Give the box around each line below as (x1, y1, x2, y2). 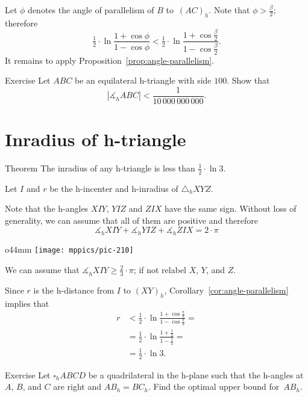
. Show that (227, 74, 270, 87)
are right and (53, 380, 101, 393)
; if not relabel (133, 263, 186, 275)
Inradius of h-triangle (5, 126, 186, 151)
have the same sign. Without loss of (165, 202, 297, 215)
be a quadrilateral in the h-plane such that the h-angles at (88, 368, 304, 381)
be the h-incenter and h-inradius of (49, 182, 178, 194)
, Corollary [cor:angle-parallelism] (164, 283, 289, 296)
